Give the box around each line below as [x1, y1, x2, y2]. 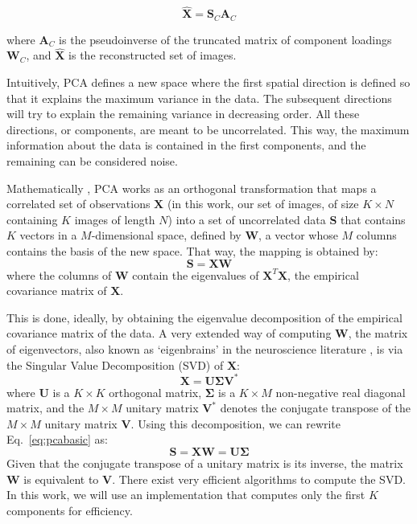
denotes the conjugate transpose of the [220, 399, 411, 416]
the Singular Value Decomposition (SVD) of [6, 356, 224, 373]
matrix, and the [6, 399, 85, 416]
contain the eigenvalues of [132, 266, 259, 283]
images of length [74, 211, 155, 227]
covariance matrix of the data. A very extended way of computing [6, 325, 332, 342]
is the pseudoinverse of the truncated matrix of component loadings [59, 31, 392, 47]
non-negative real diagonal [275, 383, 406, 400]
